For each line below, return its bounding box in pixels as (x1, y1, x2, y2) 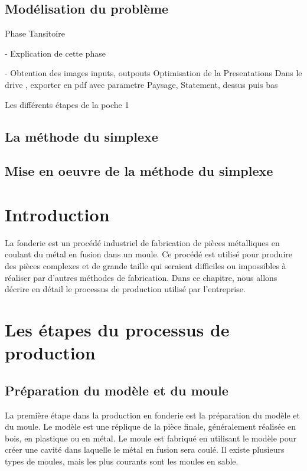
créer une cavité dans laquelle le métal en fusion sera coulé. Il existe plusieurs (5, 443, 285, 456)
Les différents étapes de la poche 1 (5, 98, 129, 110)
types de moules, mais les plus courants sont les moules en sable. (5, 454, 239, 467)
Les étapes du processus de (5, 318, 230, 342)
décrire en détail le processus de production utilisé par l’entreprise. (5, 283, 246, 295)
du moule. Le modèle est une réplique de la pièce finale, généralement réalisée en (5, 420, 296, 433)
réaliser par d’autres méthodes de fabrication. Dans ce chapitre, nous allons (5, 271, 277, 283)
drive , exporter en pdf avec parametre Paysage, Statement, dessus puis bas (5, 78, 278, 90)
